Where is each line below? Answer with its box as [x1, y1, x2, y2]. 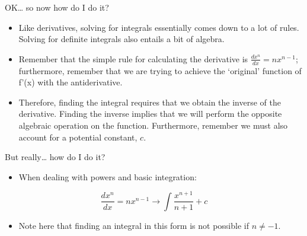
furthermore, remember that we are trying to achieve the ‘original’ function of [18, 64, 302, 76]
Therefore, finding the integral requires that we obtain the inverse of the [18, 95, 281, 108]
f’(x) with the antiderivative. [18, 76, 123, 88]
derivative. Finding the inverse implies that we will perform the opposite [18, 107, 282, 120]
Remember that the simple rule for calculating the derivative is [18, 52, 248, 65]
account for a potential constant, [18, 130, 137, 143]
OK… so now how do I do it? [5, 1, 109, 13]
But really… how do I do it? [5, 151, 105, 163]
